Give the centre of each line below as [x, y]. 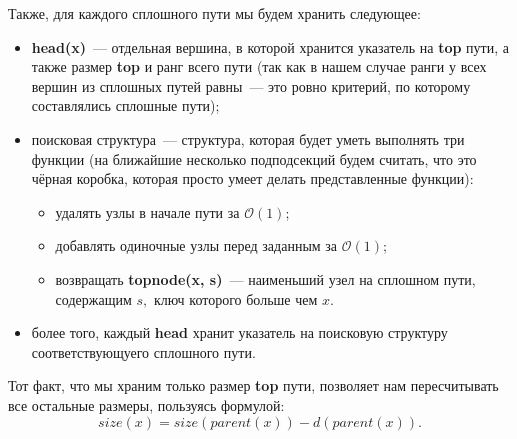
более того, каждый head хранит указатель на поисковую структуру [239, 332]
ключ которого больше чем [235, 298]
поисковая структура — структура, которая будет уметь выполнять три [248, 138]
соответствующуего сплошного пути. [143, 351]
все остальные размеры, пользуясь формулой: [146, 404]
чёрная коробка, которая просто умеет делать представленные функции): [252, 178]
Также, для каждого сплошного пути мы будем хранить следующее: [214, 13]
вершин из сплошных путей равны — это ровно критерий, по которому [251, 85]
